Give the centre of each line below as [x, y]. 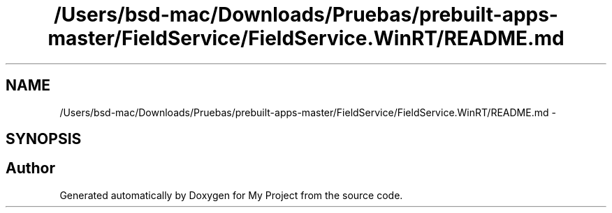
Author [30, 168]
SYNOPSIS [44, 139]
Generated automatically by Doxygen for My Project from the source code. [231, 195]
